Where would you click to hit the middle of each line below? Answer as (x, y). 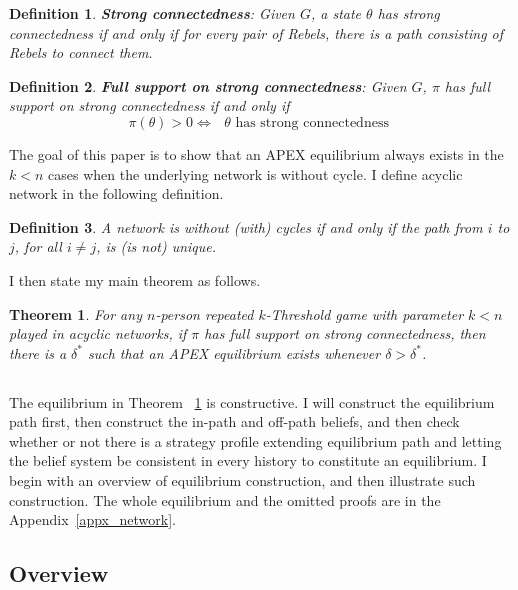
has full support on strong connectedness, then (345, 333)
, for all (38, 246)
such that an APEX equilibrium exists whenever (234, 352)
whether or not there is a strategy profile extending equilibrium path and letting (255, 440)
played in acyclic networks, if (98, 333)
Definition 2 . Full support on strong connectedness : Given (208, 85)
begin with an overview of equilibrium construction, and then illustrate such (242, 480)
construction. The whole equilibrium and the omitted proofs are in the (225, 499)
